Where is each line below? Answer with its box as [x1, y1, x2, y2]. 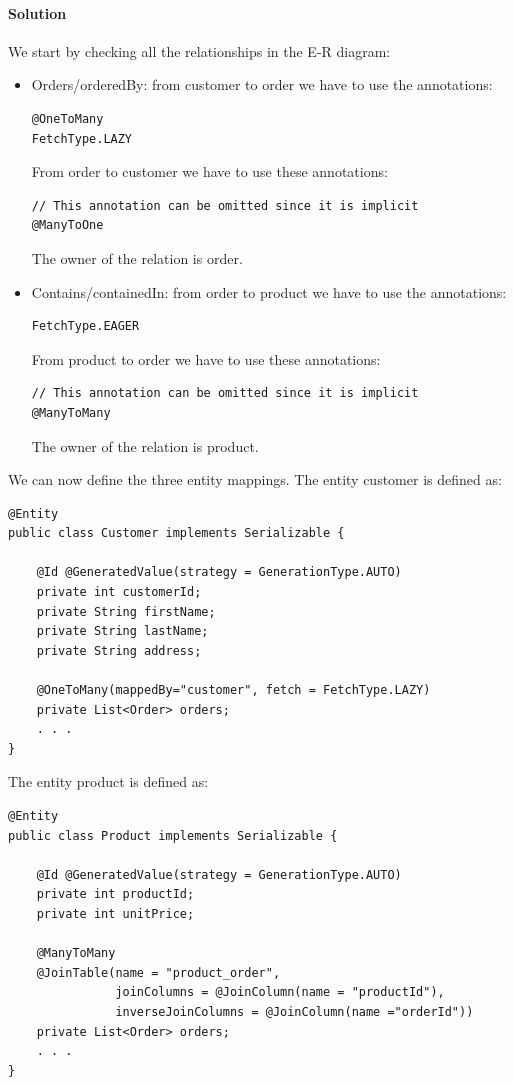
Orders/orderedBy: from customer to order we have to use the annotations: [31, 74, 493, 95]
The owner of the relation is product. [31, 435, 259, 456]
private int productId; [36, 887, 195, 902]
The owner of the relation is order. [31, 247, 243, 268]
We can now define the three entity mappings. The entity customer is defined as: [8, 469, 502, 490]
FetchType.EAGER [31, 319, 140, 334]
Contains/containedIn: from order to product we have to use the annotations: [31, 281, 507, 302]
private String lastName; [36, 624, 209, 639]
